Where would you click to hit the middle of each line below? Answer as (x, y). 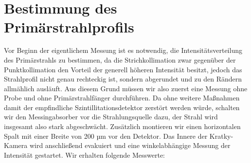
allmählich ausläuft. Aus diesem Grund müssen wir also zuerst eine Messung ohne (126, 88)
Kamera (16, 145)
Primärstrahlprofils (69, 27)
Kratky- (221, 136)
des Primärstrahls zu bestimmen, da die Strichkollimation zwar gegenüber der (120, 59)
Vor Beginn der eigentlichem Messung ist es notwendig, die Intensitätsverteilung (123, 50)
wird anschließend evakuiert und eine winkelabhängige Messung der (130, 145)
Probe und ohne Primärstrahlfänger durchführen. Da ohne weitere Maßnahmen (122, 98)
